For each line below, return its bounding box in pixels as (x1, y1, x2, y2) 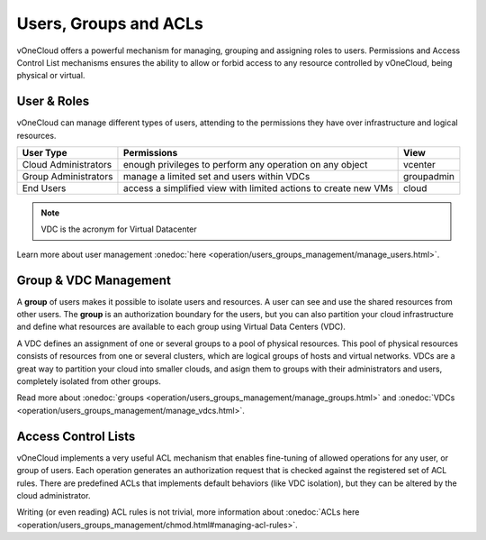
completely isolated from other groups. (16, 376, 161, 387)
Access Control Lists (16, 428, 136, 444)
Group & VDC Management (16, 272, 171, 288)
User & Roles (16, 94, 90, 109)
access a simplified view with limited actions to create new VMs (122, 182, 393, 195)
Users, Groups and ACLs (16, 14, 204, 33)
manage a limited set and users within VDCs (122, 170, 310, 183)
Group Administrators (22, 170, 113, 183)
